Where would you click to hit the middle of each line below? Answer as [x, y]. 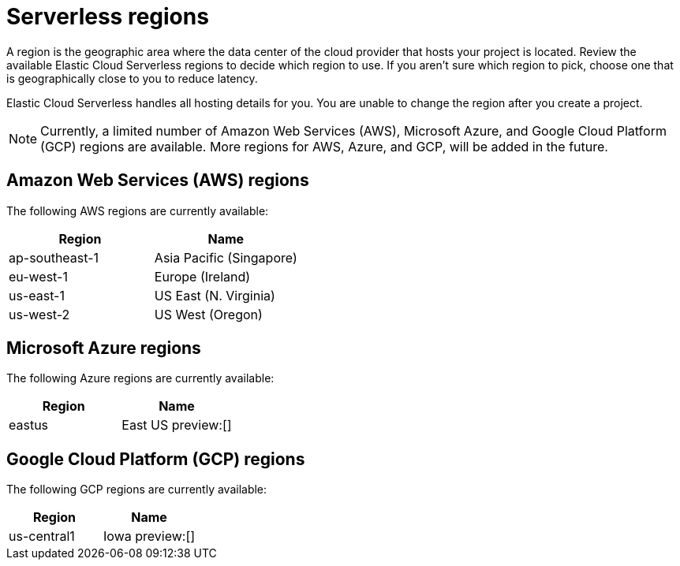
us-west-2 [39, 314]
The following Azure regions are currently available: [140, 378]
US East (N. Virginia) [215, 295]
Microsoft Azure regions [104, 348]
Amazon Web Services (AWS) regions [158, 181]
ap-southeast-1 [54, 257]
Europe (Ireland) [202, 276]
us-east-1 [37, 295]
